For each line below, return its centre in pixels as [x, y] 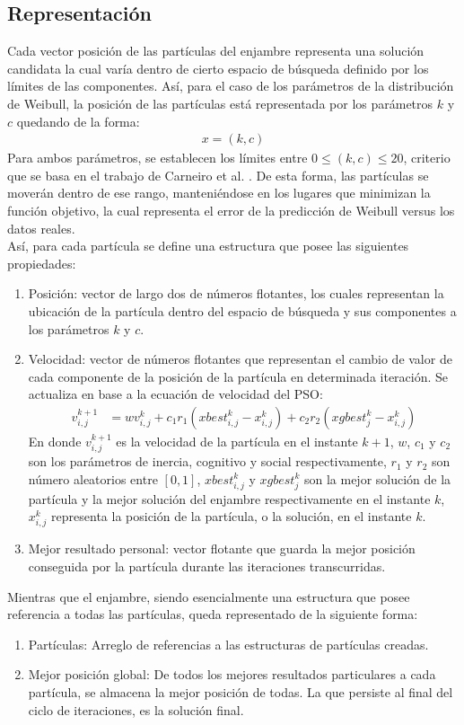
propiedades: [42, 263]
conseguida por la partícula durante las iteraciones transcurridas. [207, 566]
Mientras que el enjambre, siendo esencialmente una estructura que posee [209, 596]
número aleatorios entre [93, 478]
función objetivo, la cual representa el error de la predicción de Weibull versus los [231, 210]
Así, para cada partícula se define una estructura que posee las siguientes [208, 246]
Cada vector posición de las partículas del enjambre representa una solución [216, 51]
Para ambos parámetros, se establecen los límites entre [158, 158]
